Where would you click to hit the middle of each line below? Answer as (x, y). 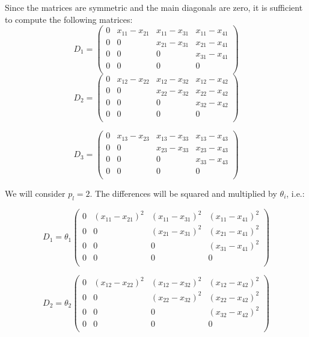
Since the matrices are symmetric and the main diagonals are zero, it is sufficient (154, 7)
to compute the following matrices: (69, 19)
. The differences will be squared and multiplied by (183, 193)
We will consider (35, 193)
